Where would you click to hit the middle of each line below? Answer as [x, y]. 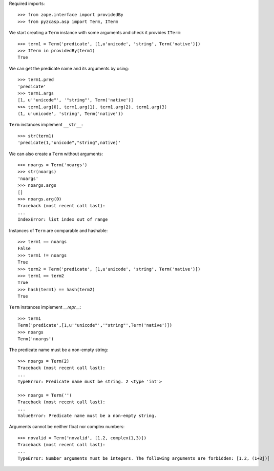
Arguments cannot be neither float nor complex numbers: [67, 427]
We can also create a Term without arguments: [56, 154]
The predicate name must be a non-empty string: [59, 350]
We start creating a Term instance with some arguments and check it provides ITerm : [95, 33]
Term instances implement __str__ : [46, 125]
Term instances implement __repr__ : [45, 307]
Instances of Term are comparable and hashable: [58, 230]
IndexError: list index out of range [63, 220]
